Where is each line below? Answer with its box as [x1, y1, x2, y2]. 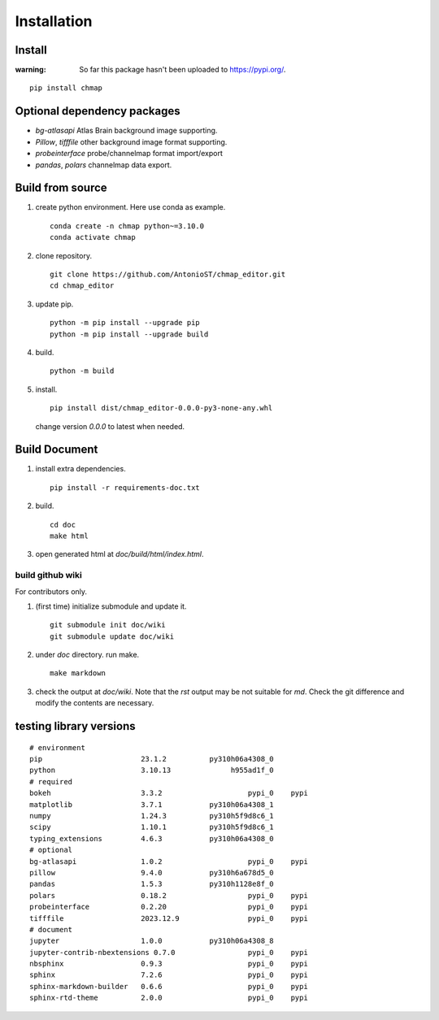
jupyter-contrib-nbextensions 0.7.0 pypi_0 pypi [29, 948, 308, 957]
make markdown [50, 669, 106, 678]
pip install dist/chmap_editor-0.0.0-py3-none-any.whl [50, 403, 273, 413]
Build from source [15, 181, 107, 195]
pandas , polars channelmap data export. [35, 159, 172, 170]
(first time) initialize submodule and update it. [35, 601, 187, 611]
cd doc [50, 520, 76, 529]
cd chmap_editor [50, 281, 115, 290]
